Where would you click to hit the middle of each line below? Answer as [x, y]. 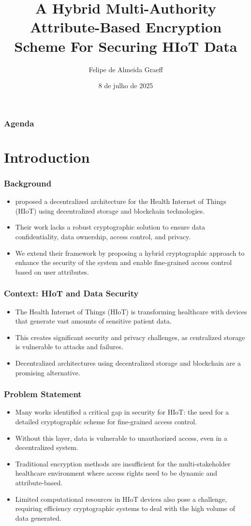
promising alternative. [48, 372]
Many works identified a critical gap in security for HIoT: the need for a [122, 412]
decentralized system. [47, 447]
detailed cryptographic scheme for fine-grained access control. [106, 421]
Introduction [47, 157]
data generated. [38, 518]
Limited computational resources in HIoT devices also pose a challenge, [121, 499]
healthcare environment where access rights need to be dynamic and [116, 473]
